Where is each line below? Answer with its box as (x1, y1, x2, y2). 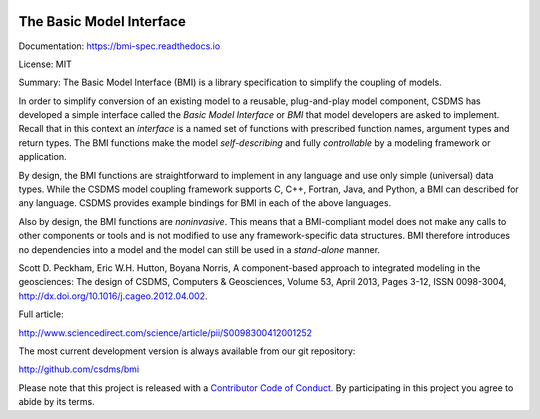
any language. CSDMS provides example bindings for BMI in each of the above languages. (18, 197, 392, 209)
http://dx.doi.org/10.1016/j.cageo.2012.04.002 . (18, 290, 208, 302)
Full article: (18, 308, 64, 320)
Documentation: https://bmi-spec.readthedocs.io (18, 40, 221, 52)
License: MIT (18, 58, 72, 70)
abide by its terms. (18, 396, 95, 408)
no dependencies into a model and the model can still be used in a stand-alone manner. (18, 243, 380, 255)
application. (18, 151, 67, 163)
